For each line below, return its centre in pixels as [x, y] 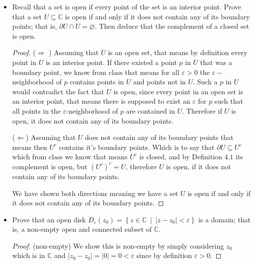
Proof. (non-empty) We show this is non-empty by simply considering [118, 245]
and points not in [159, 82]
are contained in [151, 110]
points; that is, [35, 26]
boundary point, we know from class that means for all [96, 72]
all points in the [37, 110]
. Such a [205, 82]
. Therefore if [202, 110]
